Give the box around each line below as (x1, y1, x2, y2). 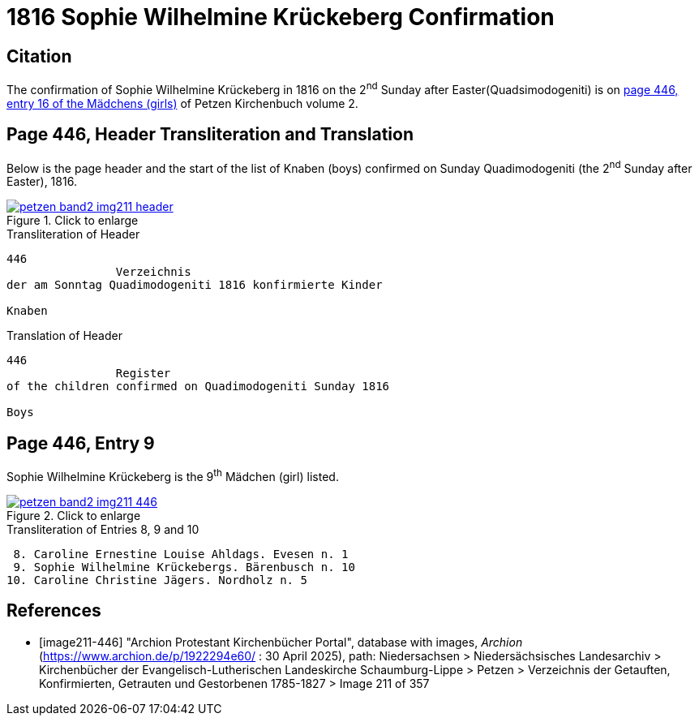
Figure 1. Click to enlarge (6, 213, 139, 228)
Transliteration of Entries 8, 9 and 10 (6, 522, 199, 536)
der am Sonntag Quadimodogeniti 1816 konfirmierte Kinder (6, 278, 383, 292)
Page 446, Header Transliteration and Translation (6, 124, 414, 145)
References (6, 600, 101, 621)
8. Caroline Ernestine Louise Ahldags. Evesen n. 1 (13, 547, 349, 561)
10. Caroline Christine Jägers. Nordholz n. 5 (6, 573, 307, 587)
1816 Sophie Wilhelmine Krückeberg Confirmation (6, 3, 555, 31)
